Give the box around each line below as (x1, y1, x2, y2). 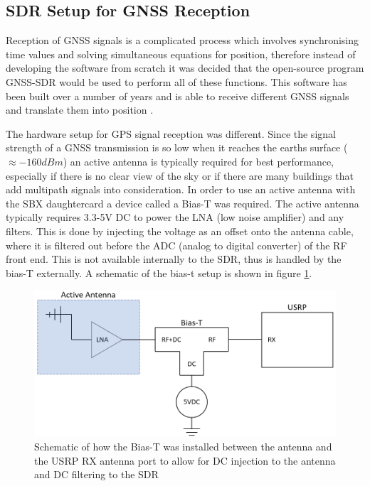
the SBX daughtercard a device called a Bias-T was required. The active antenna (6, 195, 359, 210)
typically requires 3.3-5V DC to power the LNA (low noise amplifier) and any (6, 210, 344, 225)
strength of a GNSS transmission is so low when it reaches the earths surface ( (6, 140, 348, 155)
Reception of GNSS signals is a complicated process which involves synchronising (6, 33, 359, 48)
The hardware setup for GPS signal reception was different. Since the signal (6, 126, 336, 141)
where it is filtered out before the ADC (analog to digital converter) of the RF (6, 237, 347, 252)
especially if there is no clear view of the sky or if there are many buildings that (6, 168, 354, 183)
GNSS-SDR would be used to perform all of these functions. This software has (6, 74, 347, 89)
